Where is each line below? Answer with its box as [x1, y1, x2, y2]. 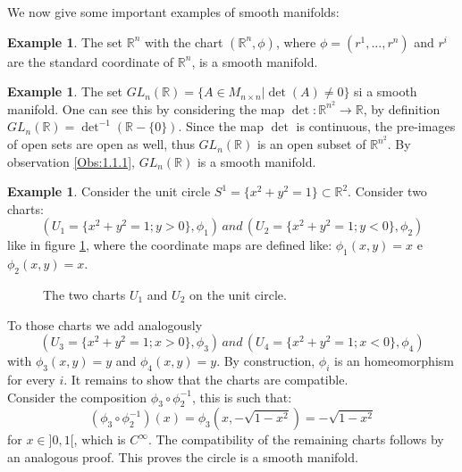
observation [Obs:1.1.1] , [7, 152, 135, 170]
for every [7, 370, 55, 389]
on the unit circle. [189, 286, 287, 304]
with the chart [144, 32, 223, 51]
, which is [73, 430, 126, 449]
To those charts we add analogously [7, 315, 203, 334]
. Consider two [348, 182, 427, 201]
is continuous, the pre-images [296, 117, 456, 136]
